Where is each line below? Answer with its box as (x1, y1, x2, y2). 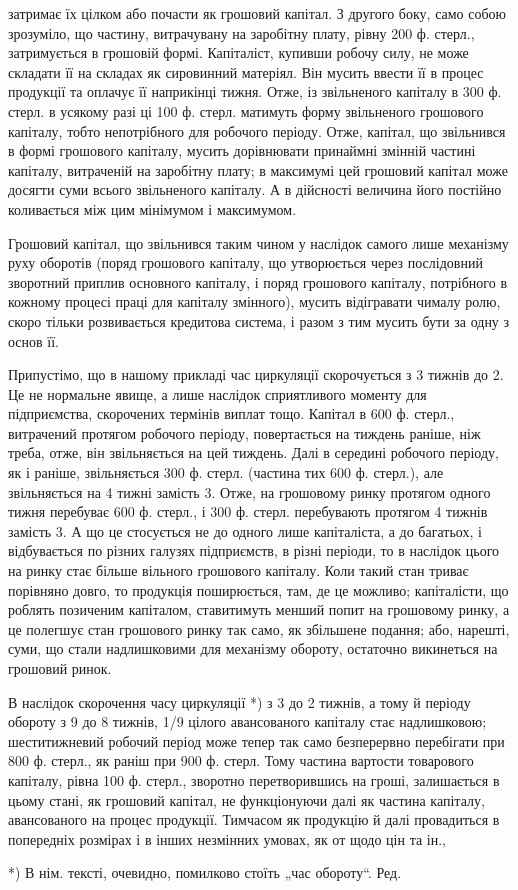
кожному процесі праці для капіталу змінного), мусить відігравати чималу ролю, (8, 291, 501, 312)
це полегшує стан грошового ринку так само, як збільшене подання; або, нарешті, (8, 618, 510, 639)
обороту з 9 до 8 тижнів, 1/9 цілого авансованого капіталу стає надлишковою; (8, 711, 487, 732)
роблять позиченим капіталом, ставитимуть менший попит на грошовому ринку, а (8, 599, 510, 620)
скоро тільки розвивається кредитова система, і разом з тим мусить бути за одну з (8, 310, 510, 331)
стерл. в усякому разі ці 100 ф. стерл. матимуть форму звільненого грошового (8, 100, 484, 121)
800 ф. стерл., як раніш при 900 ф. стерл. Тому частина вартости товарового (8, 750, 474, 771)
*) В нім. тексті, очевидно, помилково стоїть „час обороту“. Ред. (8, 862, 402, 883)
